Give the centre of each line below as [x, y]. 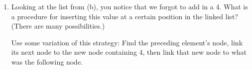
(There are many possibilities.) [58, 26]
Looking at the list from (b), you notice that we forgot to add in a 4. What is [129, 6]
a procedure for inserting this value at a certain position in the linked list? [125, 16]
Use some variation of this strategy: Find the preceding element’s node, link [127, 42]
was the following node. [47, 61]
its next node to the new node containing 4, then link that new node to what [129, 52]
